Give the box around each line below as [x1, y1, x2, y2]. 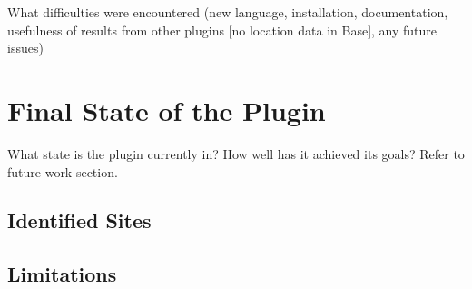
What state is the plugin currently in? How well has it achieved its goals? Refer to [7, 144, 465, 163]
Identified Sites [7, 206, 152, 234]
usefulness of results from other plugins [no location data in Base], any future [7, 20, 438, 39]
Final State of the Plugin [7, 91, 326, 128]
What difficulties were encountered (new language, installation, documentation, [7, 3, 448, 21]
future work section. [7, 162, 118, 181]
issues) [7, 38, 44, 57]
